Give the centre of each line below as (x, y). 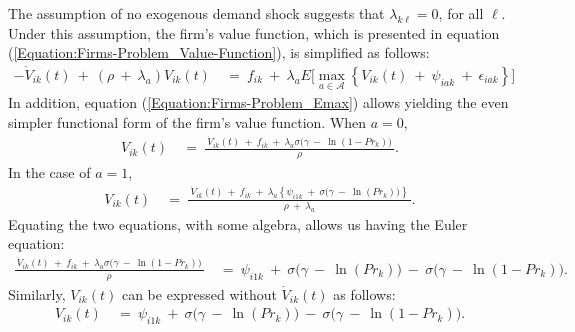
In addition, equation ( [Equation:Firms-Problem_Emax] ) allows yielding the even (258, 102)
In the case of (49, 172)
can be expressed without (199, 293)
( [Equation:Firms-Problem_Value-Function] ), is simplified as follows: (219, 52)
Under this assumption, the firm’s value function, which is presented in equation (254, 32)
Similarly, (37, 293)
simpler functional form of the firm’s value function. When (187, 121)
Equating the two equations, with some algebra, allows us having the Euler (238, 223)
